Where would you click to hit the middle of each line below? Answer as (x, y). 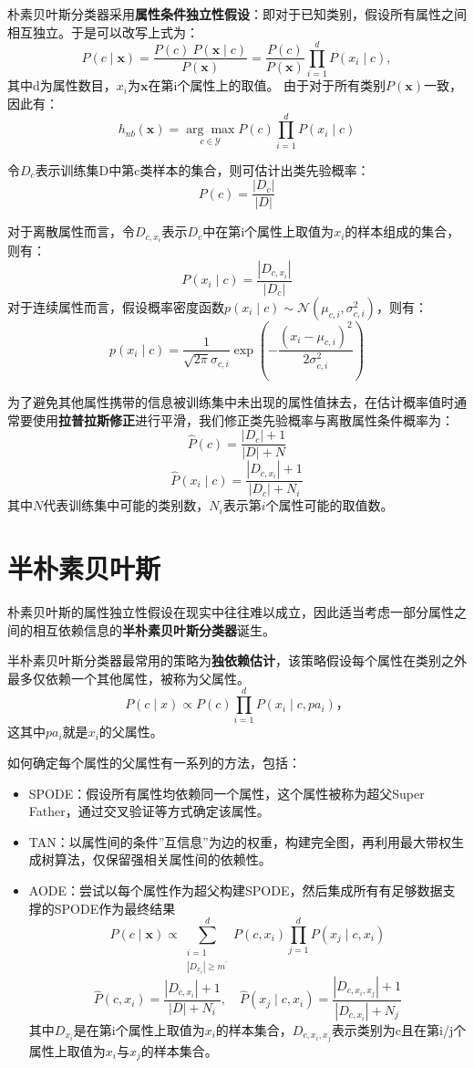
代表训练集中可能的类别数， (126, 505)
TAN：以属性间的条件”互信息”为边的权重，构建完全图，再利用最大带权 (240, 841)
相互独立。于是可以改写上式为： (103, 31)
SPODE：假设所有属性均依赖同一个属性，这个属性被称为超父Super (227, 793)
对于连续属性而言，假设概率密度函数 (116, 307)
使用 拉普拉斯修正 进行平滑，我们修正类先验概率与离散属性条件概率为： (243, 419)
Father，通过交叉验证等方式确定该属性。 (149, 811)
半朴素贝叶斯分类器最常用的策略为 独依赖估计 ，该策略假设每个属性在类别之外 (237, 660)
